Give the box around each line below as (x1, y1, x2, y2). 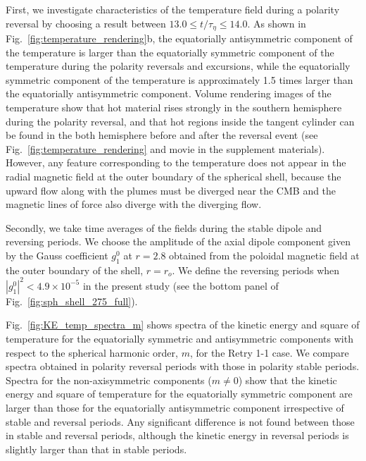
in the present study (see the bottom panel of (82, 278, 279, 293)
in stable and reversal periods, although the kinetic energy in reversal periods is (6, 428, 349, 443)
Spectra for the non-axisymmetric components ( (6, 372, 212, 387)
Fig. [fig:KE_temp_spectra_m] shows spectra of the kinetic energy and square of (6, 317, 360, 332)
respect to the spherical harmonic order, (6, 345, 178, 359)
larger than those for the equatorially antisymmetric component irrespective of (6, 400, 344, 414)
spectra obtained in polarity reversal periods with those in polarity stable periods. (6, 359, 360, 374)
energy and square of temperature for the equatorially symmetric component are (6, 386, 353, 401)
